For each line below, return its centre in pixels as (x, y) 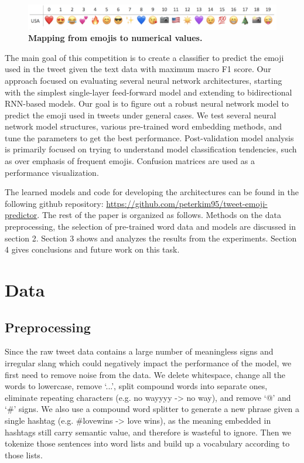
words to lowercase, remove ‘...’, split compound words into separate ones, (136, 386)
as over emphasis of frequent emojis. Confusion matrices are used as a (130, 161)
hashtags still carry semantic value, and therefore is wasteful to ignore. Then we (148, 432)
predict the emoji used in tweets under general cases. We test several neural (141, 115)
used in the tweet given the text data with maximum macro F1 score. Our (138, 69)
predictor (21, 215)
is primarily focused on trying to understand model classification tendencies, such (151, 149)
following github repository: (54, 203)
